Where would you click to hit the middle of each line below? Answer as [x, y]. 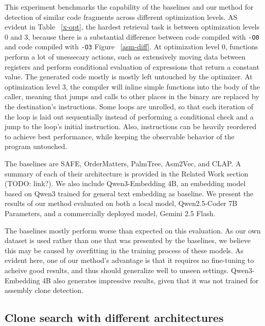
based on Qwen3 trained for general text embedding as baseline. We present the [129, 193]
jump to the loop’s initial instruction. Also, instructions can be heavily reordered [130, 126]
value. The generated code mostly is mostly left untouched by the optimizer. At [129, 77]
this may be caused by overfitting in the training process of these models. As [124, 250]
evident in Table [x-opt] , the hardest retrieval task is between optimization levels [132, 27]
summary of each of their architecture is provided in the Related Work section [126, 173]
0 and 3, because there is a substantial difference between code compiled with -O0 [132, 36]
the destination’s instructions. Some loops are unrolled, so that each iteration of [129, 107]
